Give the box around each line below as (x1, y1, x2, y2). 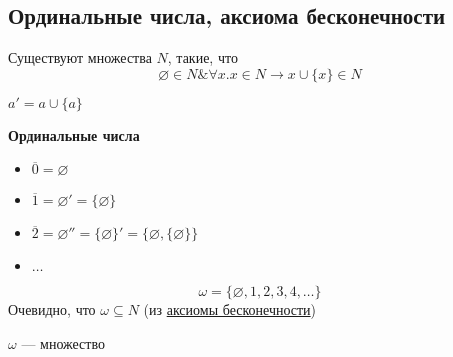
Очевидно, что (8, 299, 96, 320)
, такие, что (167, 47, 238, 68)
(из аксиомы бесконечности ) (143, 299, 317, 320)
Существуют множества (8, 47, 152, 68)
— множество (21, 332, 105, 353)
